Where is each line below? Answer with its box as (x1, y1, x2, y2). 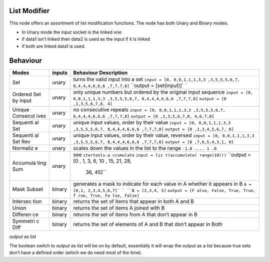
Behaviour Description (73, 69, 127, 76)
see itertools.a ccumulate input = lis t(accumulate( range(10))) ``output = (73, 151, 251, 158)
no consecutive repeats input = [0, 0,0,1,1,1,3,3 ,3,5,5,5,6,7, (73, 106, 225, 113)
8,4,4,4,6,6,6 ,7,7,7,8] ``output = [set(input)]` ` (73, 82, 187, 89)
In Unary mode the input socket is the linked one (21, 29, 122, 35)
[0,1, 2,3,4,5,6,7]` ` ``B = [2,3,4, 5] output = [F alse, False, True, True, (73, 188, 256, 193)
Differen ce (12, 211, 38, 218)
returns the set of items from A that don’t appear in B (73, 211, 197, 218)
